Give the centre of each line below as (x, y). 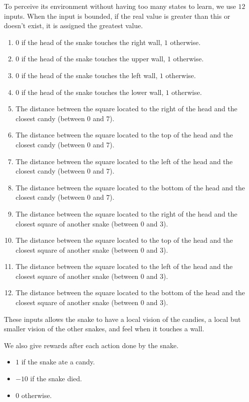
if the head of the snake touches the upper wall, (93, 59)
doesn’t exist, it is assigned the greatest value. (73, 25)
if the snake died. (56, 379)
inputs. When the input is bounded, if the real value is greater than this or (117, 16)
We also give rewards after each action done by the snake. (91, 345)
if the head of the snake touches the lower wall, (92, 92)
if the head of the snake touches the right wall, (92, 42)
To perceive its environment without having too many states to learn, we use (120, 6)
